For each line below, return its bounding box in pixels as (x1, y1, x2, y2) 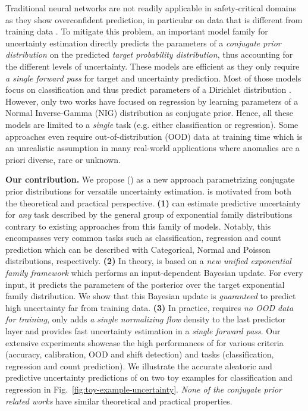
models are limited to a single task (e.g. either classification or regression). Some (5, 118, 298, 130)
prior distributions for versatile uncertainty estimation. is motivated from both (5, 184, 291, 197)
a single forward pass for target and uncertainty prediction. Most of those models (5, 71, 301, 84)
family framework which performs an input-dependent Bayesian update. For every (5, 266, 303, 279)
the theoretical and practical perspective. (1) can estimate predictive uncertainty (5, 196, 301, 209)
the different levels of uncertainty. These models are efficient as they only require (5, 59, 300, 72)
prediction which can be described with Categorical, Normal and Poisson (5, 243, 271, 255)
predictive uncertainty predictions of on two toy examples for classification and (5, 371, 293, 384)
